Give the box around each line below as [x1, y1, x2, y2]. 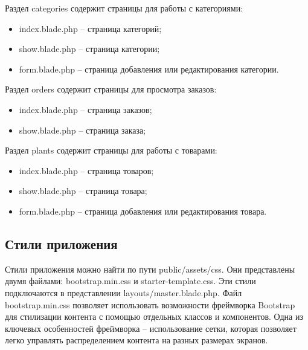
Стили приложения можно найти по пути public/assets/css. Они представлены [5, 262, 295, 275]
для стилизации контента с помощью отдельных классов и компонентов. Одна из [5, 310, 304, 323]
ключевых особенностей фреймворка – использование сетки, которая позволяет [5, 322, 297, 334]
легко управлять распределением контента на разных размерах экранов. [5, 334, 268, 346]
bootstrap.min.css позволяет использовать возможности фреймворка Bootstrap [5, 298, 295, 311]
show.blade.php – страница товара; [19, 184, 147, 197]
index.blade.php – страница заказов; [19, 103, 152, 115]
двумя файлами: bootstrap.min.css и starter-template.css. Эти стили [5, 274, 256, 287]
